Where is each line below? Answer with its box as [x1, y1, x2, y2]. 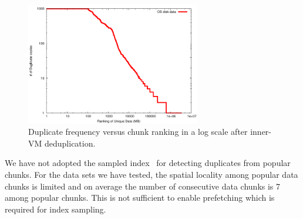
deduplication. [44, 137, 96, 149]
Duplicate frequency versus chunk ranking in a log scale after [28, 125, 248, 138]
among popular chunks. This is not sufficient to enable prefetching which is [5, 191, 275, 204]
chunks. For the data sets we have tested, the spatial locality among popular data [5, 168, 298, 180]
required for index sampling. [5, 203, 106, 215]
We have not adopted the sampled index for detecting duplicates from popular [5, 157, 291, 169]
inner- [250, 125, 272, 138]
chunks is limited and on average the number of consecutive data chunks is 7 [5, 180, 281, 192]
